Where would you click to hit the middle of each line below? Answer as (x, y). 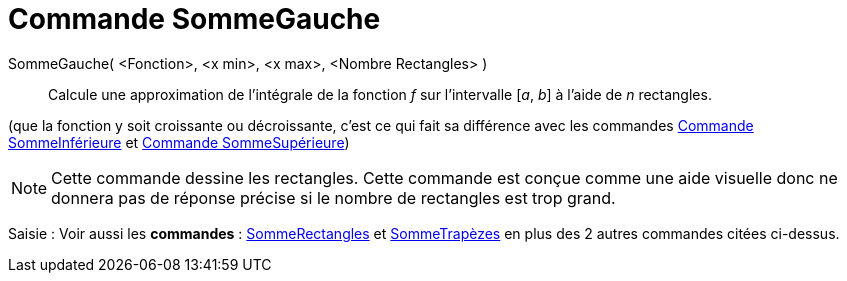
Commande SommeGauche (194, 19)
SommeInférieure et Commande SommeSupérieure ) (179, 142)
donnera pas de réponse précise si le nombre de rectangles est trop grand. (333, 197)
